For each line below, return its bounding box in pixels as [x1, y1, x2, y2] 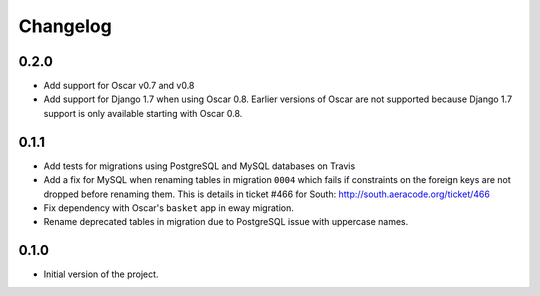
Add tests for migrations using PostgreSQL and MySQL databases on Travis [43, 160, 356, 172]
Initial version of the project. [43, 268, 159, 280]
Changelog [18, 15, 112, 37]
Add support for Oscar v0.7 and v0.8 [43, 80, 195, 92]
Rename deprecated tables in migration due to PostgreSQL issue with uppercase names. [43, 216, 409, 228]
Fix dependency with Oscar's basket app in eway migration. [43, 201, 294, 214]
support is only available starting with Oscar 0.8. [43, 107, 243, 119]
